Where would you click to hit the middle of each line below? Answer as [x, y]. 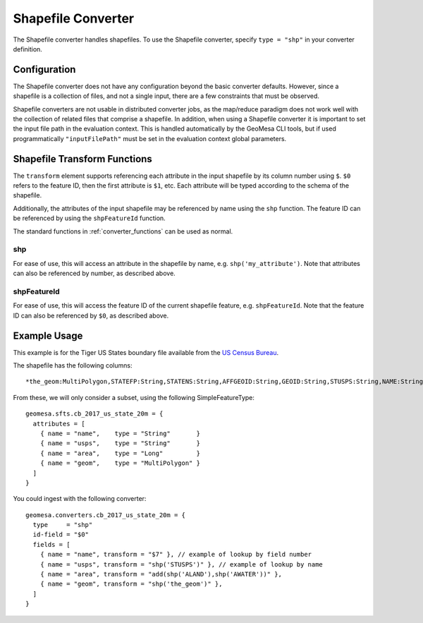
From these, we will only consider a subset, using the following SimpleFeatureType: [134, 397]
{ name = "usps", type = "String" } [120, 443]
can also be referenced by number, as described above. [94, 273]
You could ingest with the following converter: [80, 499]
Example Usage [48, 335]
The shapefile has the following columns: [73, 365]
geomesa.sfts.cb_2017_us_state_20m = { [94, 414]
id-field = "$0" [61, 535]
